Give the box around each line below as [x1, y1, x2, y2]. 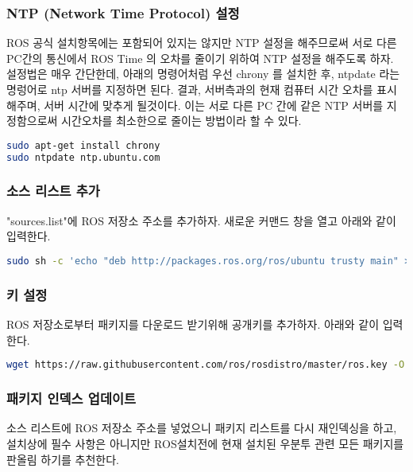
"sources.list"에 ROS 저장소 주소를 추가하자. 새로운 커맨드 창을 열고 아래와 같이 [6, 212, 396, 228]
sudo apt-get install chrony [6, 139, 160, 151]
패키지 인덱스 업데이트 [6, 388, 137, 408]
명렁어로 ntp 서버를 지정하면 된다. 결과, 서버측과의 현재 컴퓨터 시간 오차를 [6, 81, 373, 97]
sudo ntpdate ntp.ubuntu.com [6, 151, 160, 163]
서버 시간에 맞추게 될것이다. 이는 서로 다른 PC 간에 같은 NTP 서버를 [44, 96, 384, 113]
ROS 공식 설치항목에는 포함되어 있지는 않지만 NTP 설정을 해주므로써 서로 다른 [6, 34, 397, 51]
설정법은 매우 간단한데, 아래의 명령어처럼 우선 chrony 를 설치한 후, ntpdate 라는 [6, 65, 400, 82]
